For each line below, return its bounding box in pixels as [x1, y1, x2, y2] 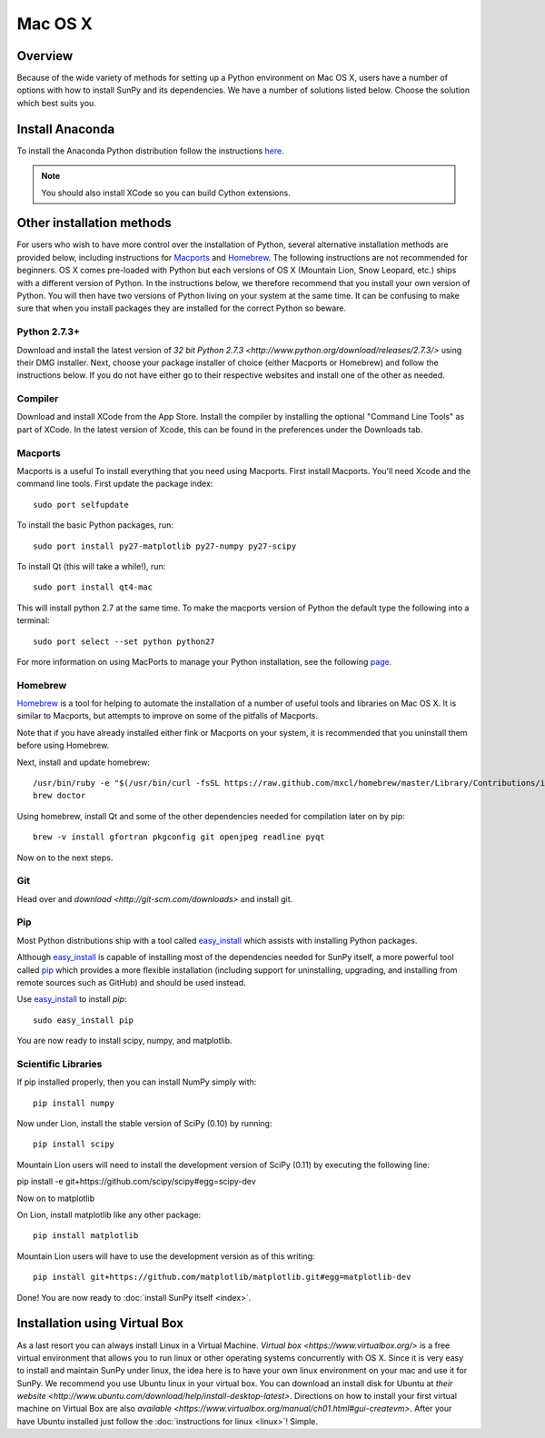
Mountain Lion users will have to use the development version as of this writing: [16, 1250, 315, 1262]
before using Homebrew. [16, 740, 110, 751]
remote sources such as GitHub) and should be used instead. [16, 977, 246, 987]
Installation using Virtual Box [16, 1315, 183, 1331]
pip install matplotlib [33, 1231, 139, 1241]
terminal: [16, 615, 50, 626]
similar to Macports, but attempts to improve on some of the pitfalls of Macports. [16, 710, 319, 721]
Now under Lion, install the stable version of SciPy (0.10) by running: [16, 1118, 272, 1129]
